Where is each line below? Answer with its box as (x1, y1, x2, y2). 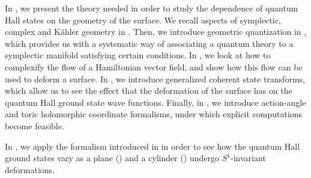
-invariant (230, 152, 266, 164)
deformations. (5, 163, 55, 176)
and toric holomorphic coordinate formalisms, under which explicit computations (5, 108, 303, 120)
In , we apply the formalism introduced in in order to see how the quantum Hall (5, 140, 300, 152)
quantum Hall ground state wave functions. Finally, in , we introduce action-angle (5, 96, 306, 108)
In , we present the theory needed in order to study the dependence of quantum (5, 2, 298, 14)
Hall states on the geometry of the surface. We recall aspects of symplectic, (5, 13, 281, 26)
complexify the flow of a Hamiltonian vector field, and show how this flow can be (5, 60, 303, 73)
